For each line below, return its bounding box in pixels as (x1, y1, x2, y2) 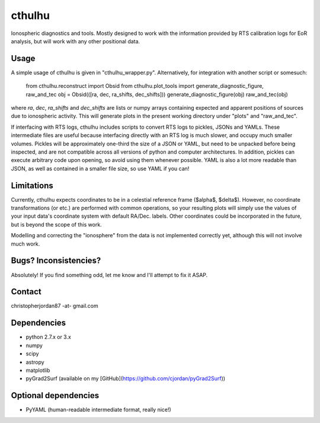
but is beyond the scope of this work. (11, 221, 102, 228)
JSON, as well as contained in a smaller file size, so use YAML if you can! (11, 165, 190, 172)
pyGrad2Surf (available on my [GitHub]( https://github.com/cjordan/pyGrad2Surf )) (25, 375, 225, 382)
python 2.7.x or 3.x (25, 333, 71, 341)
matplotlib (25, 367, 50, 374)
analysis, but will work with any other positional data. (11, 37, 140, 44)
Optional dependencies (11, 390, 100, 400)
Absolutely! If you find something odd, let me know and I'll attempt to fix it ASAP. (11, 271, 208, 278)
